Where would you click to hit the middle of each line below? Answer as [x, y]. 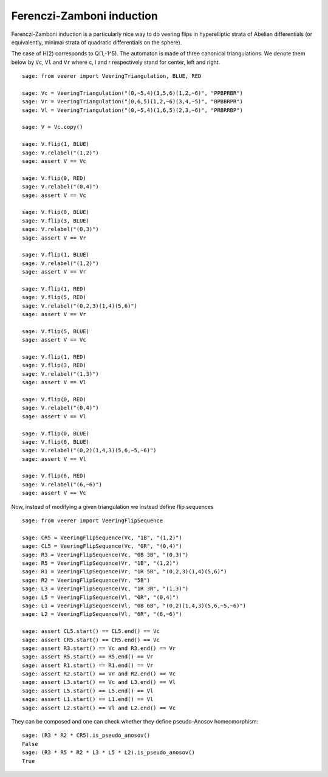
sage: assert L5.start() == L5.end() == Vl [88, 691]
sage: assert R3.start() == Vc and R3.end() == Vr [99, 648]
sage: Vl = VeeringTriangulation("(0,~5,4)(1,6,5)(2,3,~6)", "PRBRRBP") [132, 110]
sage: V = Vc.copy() [53, 127]
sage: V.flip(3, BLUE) [56, 221]
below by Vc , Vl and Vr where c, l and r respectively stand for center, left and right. [116, 62]
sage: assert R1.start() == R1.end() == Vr [88, 665]
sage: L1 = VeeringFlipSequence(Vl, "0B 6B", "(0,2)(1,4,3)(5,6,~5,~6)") [134, 606]
